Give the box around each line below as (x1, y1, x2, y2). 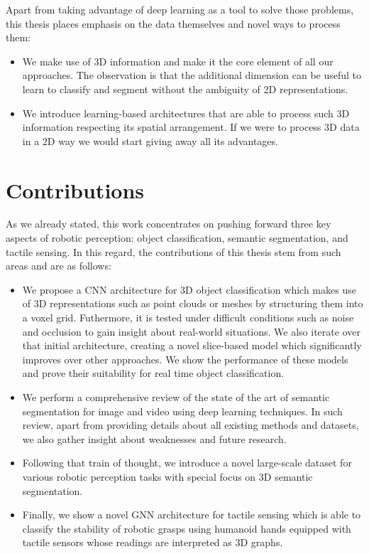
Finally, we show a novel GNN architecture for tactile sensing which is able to (22, 507, 361, 522)
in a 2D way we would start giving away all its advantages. (22, 133, 278, 148)
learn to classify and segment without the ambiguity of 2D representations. (22, 81, 348, 96)
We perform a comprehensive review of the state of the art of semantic (22, 390, 330, 404)
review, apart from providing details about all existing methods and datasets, (22, 417, 359, 432)
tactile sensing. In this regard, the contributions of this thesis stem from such (6, 244, 341, 259)
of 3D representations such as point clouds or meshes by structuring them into (22, 296, 363, 311)
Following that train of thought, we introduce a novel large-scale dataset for (22, 455, 352, 470)
